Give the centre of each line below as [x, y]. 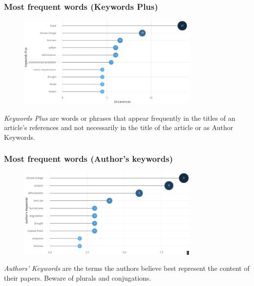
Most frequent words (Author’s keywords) [88, 159]
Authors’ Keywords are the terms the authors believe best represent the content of [127, 268]
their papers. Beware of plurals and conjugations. [78, 277]
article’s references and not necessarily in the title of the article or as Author [119, 127]
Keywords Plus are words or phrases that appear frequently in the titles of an [120, 118]
